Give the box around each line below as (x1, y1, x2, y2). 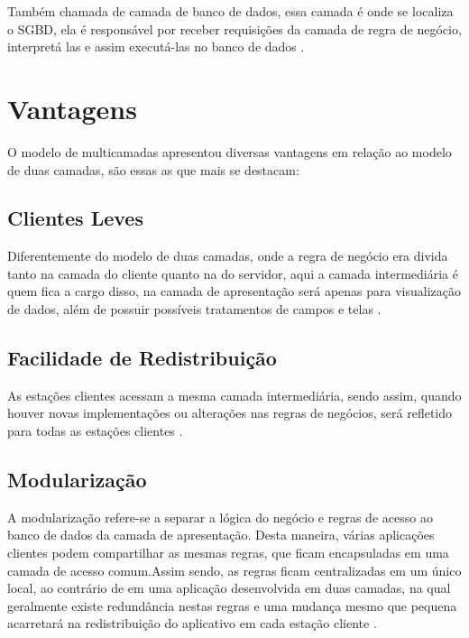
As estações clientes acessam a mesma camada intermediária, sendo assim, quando (7, 385, 462, 404)
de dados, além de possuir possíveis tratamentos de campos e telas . (7, 300, 382, 319)
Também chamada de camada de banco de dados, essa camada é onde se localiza (7, 2, 454, 20)
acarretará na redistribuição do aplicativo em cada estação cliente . (7, 614, 377, 633)
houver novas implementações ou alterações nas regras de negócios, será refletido (7, 403, 453, 422)
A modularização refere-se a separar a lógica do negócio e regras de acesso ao (7, 507, 433, 526)
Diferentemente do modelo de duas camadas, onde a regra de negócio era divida (7, 246, 448, 265)
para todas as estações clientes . (7, 421, 183, 440)
